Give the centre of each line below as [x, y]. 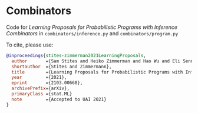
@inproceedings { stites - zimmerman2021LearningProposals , [76, 55]
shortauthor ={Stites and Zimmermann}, [62, 67]
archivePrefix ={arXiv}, [40, 89]
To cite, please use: [30, 45]
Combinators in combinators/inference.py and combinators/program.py [92, 33]
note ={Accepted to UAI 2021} [59, 99]
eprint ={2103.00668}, [47, 83]
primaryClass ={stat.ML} [42, 94]
